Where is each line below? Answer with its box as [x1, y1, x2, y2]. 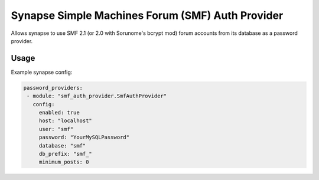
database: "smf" [38, 142, 86, 149]
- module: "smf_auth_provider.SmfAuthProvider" [27, 93, 167, 100]
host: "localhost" [38, 117, 93, 124]
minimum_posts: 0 [38, 159, 89, 165]
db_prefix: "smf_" [38, 150, 93, 157]
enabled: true [38, 109, 80, 116]
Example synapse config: [11, 68, 73, 76]
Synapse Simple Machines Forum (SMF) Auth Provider [11, 9, 284, 22]
